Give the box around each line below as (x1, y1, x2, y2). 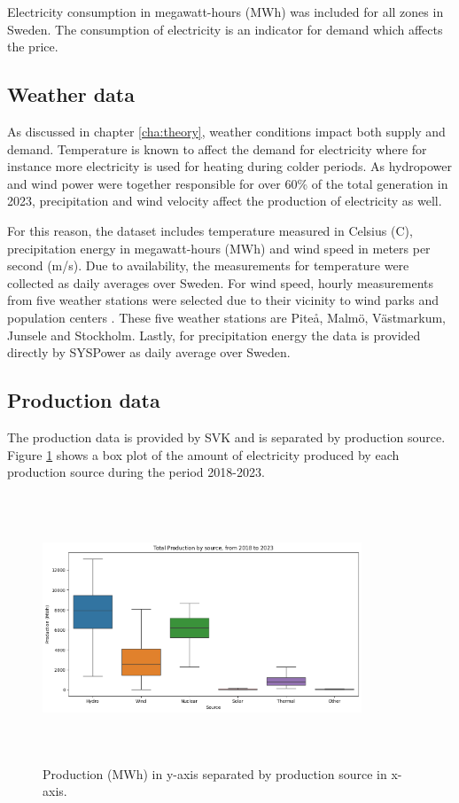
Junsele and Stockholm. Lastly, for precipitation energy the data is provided (7, 325, 421, 344)
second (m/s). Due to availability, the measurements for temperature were (7, 256, 409, 275)
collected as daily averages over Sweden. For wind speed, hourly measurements (7, 273, 434, 292)
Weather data (7, 81, 135, 108)
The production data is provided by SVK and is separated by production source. (7, 427, 446, 446)
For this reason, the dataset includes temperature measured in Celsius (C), (7, 221, 413, 239)
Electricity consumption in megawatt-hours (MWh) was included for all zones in (7, 3, 444, 20)
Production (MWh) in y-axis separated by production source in (43, 764, 387, 783)
